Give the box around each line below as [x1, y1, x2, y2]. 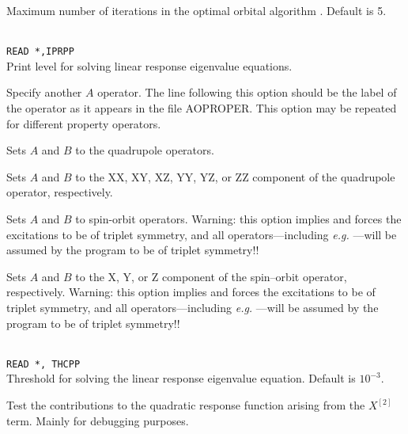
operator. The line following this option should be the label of [97, 84, 397, 101]
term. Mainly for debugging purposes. [6, 412, 189, 428]
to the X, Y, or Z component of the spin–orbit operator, [75, 268, 347, 284]
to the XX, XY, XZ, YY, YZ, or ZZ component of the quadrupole [75, 168, 395, 185]
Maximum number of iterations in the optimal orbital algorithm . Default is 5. [6, 2, 387, 18]
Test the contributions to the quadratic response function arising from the [6, 397, 365, 413]
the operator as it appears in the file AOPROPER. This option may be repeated [6, 100, 397, 116]
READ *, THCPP [6, 358, 81, 370]
